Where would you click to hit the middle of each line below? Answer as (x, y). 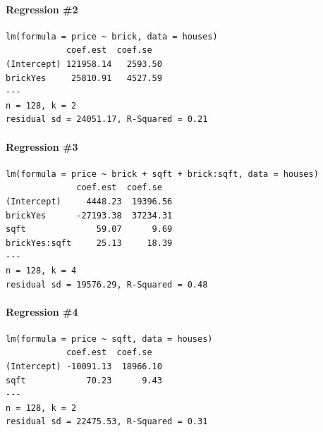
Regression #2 (42, 9)
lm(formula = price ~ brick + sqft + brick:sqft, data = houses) (162, 174)
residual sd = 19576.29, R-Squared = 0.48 (107, 284)
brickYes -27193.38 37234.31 (89, 215)
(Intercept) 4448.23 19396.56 (89, 201)
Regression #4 (42, 311)
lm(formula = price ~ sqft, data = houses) (109, 339)
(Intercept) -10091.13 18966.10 (84, 367)
